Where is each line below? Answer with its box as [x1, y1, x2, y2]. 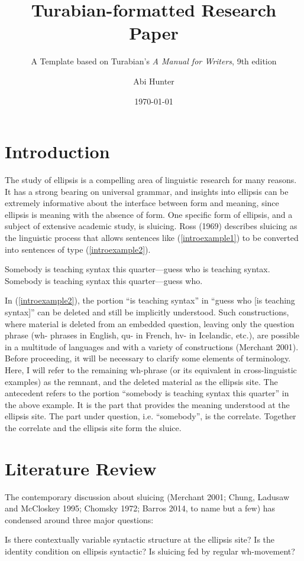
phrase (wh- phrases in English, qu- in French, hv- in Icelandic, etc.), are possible [5, 329, 300, 341]
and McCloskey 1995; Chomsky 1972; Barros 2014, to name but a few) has [5, 502, 276, 514]
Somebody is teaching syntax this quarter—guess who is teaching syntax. [5, 263, 270, 275]
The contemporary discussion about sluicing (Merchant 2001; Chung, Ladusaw [5, 490, 289, 503]
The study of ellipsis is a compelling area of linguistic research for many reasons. [5, 174, 297, 186]
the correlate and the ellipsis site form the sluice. [5, 421, 182, 433]
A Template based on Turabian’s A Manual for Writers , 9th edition [31, 55, 277, 67]
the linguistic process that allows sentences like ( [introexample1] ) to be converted [5, 231, 299, 243]
